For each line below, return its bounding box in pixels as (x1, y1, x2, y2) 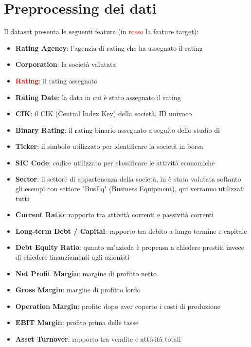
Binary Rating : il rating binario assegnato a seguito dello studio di (15, 124, 220, 135)
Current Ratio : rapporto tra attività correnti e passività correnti (15, 209, 214, 220)
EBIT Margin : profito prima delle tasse (15, 317, 139, 327)
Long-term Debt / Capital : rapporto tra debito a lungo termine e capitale (15, 225, 247, 236)
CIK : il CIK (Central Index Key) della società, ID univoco (15, 108, 192, 119)
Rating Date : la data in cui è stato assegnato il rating (15, 92, 181, 102)
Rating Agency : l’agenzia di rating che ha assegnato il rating (15, 42, 203, 53)
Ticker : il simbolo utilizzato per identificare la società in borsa (15, 141, 204, 151)
